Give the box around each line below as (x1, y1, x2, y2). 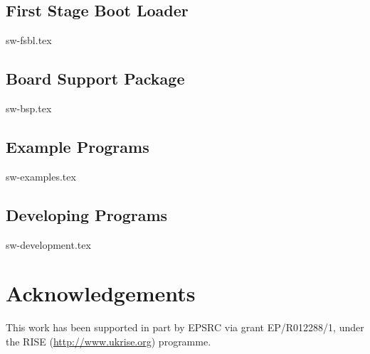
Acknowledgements (6, 279, 196, 308)
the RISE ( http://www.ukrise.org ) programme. (6, 333, 211, 348)
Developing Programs (6, 203, 168, 225)
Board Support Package (6, 68, 185, 90)
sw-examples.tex (6, 168, 76, 183)
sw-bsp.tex (6, 101, 52, 115)
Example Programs (6, 135, 149, 157)
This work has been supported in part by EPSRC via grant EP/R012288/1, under (6, 320, 364, 335)
